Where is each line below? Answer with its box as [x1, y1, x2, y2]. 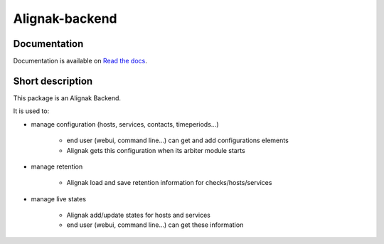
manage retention [31, 162, 83, 171]
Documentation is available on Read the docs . [13, 57, 147, 65]
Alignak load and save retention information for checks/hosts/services [66, 179, 272, 187]
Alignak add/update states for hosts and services [66, 211, 211, 220]
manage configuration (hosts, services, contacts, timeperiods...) [31, 120, 220, 128]
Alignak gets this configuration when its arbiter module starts [66, 146, 245, 154]
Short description [13, 75, 93, 87]
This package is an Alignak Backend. [13, 93, 121, 102]
